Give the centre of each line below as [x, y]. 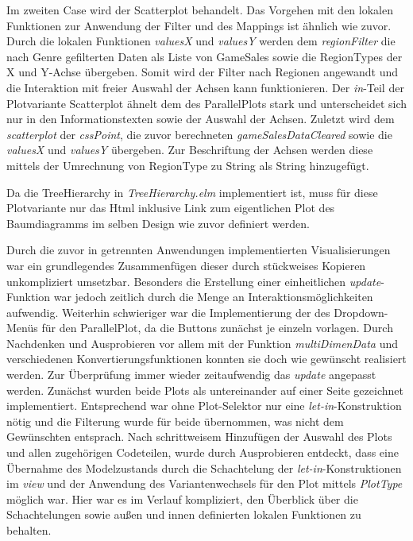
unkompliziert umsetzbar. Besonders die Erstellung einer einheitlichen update [194, 281]
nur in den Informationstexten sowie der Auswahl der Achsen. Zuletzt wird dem [201, 119]
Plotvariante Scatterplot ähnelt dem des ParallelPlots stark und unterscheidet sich [207, 103]
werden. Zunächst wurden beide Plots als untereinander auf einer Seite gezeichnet [205, 390]
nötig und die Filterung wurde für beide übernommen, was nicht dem [175, 421]
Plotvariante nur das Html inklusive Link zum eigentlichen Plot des [171, 208]
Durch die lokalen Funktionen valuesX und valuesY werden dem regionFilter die [201, 41]
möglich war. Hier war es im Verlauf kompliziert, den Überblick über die [182, 498]
